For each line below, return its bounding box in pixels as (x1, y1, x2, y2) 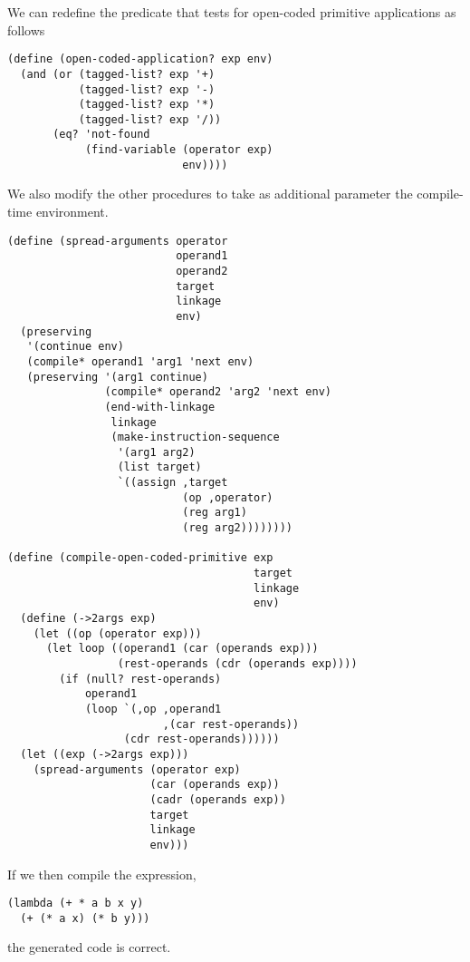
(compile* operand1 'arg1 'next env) (26, 355, 254, 368)
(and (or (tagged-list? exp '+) (20, 67, 216, 81)
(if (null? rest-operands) (59, 672, 222, 685)
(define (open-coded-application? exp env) (7, 53, 273, 66)
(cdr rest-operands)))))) (123, 733, 280, 746)
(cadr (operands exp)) (149, 792, 286, 806)
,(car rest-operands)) (162, 717, 300, 731)
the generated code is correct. (7, 938, 171, 957)
